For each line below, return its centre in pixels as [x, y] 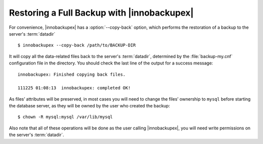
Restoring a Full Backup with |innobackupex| [101, 13]
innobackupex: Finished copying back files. [72, 74]
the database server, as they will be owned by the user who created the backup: [90, 106]
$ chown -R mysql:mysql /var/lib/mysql [65, 117]
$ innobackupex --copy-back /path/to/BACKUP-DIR [77, 45]
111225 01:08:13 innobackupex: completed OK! [74, 88]
